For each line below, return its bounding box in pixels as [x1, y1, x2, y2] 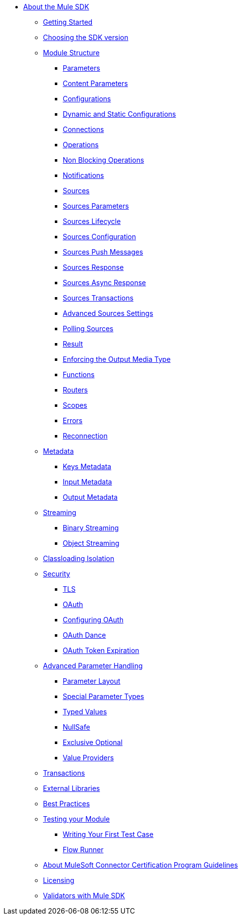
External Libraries [43, 784, 100, 792]
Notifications [63, 171, 104, 179]
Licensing [43, 876, 75, 884]
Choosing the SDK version [43, 33, 128, 42]
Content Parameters [63, 79, 128, 88]
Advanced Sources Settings [63, 309, 154, 317]
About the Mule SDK [23, 2, 89, 11]
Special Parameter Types [63, 692, 144, 700]
